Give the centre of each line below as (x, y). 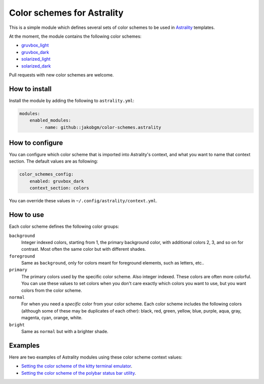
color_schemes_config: (46, 174)
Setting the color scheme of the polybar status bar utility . (79, 373)
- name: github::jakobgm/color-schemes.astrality (100, 127)
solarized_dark (36, 66)
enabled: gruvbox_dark (57, 181)
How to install (30, 89)
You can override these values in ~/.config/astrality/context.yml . (83, 201)
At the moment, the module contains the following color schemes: (75, 36)
